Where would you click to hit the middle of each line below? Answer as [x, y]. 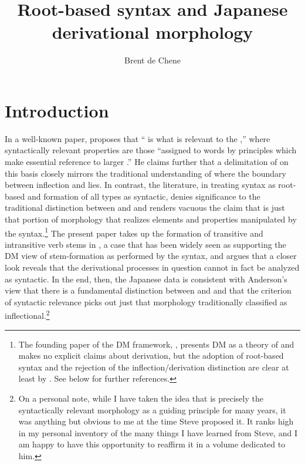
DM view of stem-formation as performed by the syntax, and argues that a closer [151, 256]
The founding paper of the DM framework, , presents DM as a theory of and [156, 344]
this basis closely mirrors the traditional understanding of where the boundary [145, 173]
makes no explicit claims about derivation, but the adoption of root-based [151, 356]
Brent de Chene [152, 60]
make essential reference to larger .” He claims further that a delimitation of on [147, 162]
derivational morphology [152, 32]
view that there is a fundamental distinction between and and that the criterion [148, 290]
